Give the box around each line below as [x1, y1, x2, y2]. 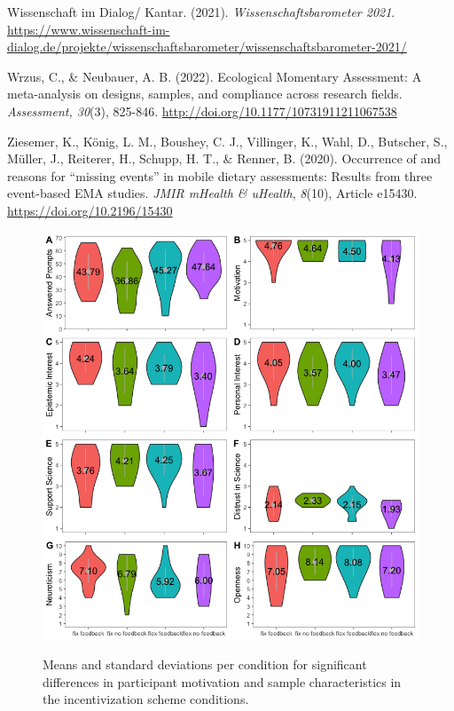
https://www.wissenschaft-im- [7, 20, 170, 38]
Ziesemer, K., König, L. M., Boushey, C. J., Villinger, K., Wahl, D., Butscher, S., [7, 131, 448, 150]
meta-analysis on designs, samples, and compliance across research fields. [7, 84, 403, 103]
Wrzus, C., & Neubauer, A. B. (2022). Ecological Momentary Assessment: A [7, 67, 422, 85]
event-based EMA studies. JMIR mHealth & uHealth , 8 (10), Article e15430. [7, 184, 418, 202]
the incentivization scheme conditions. [43, 690, 249, 708]
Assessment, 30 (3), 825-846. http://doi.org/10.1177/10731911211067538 [7, 101, 397, 120]
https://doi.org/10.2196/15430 [7, 201, 173, 219]
